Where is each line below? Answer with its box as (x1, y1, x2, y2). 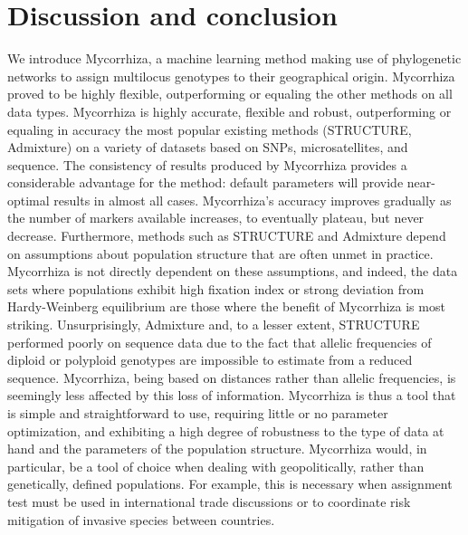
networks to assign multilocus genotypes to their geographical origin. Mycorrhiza (7, 66, 455, 85)
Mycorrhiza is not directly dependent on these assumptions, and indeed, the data (7, 262, 458, 281)
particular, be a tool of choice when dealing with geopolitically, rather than (7, 456, 425, 475)
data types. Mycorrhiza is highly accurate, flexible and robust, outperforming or (7, 101, 452, 120)
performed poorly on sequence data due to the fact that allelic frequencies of (7, 332, 432, 351)
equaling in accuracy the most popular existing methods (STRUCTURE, (7, 119, 412, 139)
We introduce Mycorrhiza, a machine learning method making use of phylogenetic (7, 49, 462, 68)
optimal (7, 190, 50, 209)
